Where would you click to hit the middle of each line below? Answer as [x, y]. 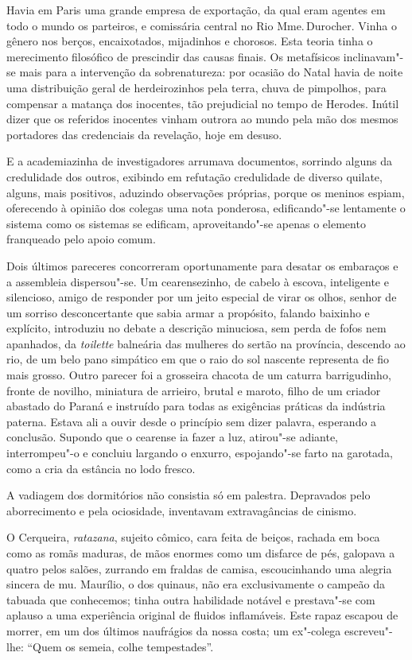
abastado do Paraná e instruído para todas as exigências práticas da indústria [196, 406]
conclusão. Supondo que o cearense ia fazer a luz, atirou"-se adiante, [173, 437]
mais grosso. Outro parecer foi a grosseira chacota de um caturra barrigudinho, [199, 375]
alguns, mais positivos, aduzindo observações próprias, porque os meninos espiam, [206, 192]
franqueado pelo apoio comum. [81, 239]
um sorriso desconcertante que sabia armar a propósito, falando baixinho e [188, 312]
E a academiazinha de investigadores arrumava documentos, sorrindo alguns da [199, 161]
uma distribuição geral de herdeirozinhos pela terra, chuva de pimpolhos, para [196, 87]
